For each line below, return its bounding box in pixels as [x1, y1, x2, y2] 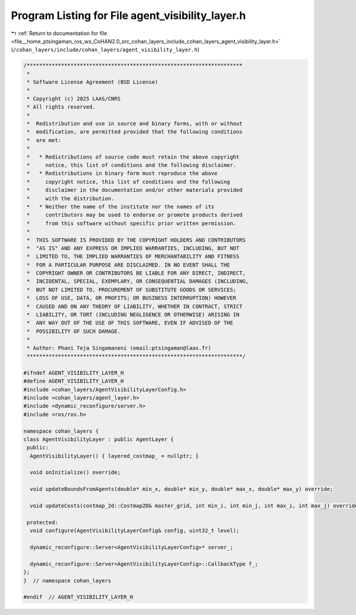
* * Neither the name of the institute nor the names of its [27, 203, 215, 210]
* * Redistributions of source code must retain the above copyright [27, 153, 240, 160]
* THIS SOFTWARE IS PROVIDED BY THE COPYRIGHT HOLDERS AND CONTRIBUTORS [27, 236, 246, 243]
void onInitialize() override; [30, 469, 121, 476]
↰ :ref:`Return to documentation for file [11, 30, 107, 37]
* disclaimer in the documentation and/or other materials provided [27, 187, 243, 194]
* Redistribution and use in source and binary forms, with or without [27, 121, 243, 127]
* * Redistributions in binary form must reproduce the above [27, 170, 218, 177]
